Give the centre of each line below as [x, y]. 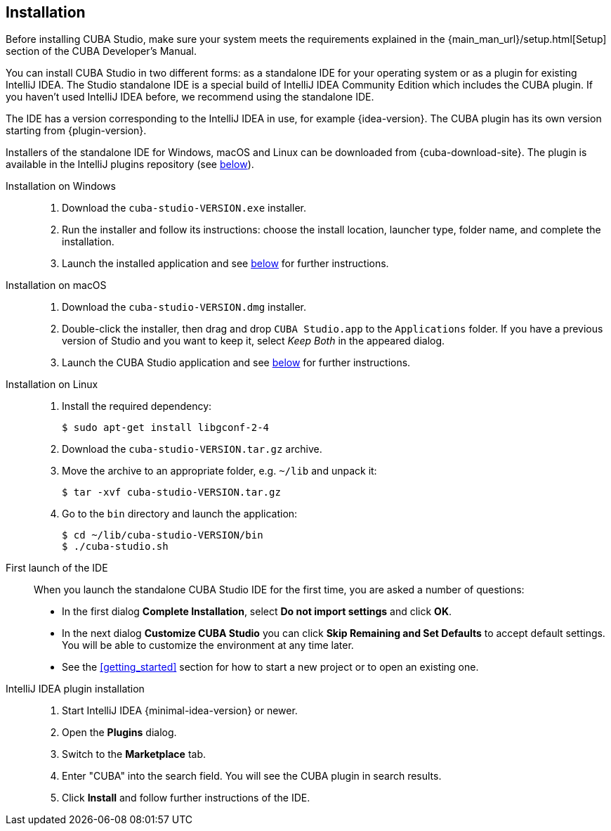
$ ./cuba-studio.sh [115, 547]
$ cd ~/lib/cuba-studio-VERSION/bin [163, 535]
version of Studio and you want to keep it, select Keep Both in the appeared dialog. [254, 341]
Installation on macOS [56, 285]
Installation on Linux [52, 385]
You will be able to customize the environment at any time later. [208, 645]
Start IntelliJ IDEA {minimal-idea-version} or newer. [180, 711]
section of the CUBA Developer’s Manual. [101, 51]
